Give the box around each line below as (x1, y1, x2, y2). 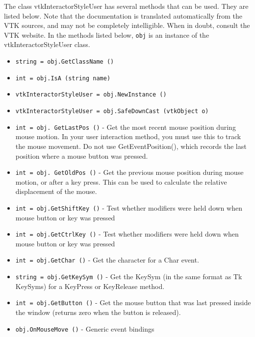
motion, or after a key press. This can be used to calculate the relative (15, 176, 227, 187)
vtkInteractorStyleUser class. (4, 39, 90, 49)
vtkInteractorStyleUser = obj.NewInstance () (15, 91, 167, 98)
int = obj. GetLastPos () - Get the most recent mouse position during (15, 121, 236, 132)
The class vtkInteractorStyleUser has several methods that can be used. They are (4, 1, 249, 11)
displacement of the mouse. (15, 186, 97, 196)
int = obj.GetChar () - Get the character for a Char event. (15, 255, 199, 265)
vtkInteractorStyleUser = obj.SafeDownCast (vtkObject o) (15, 108, 209, 115)
